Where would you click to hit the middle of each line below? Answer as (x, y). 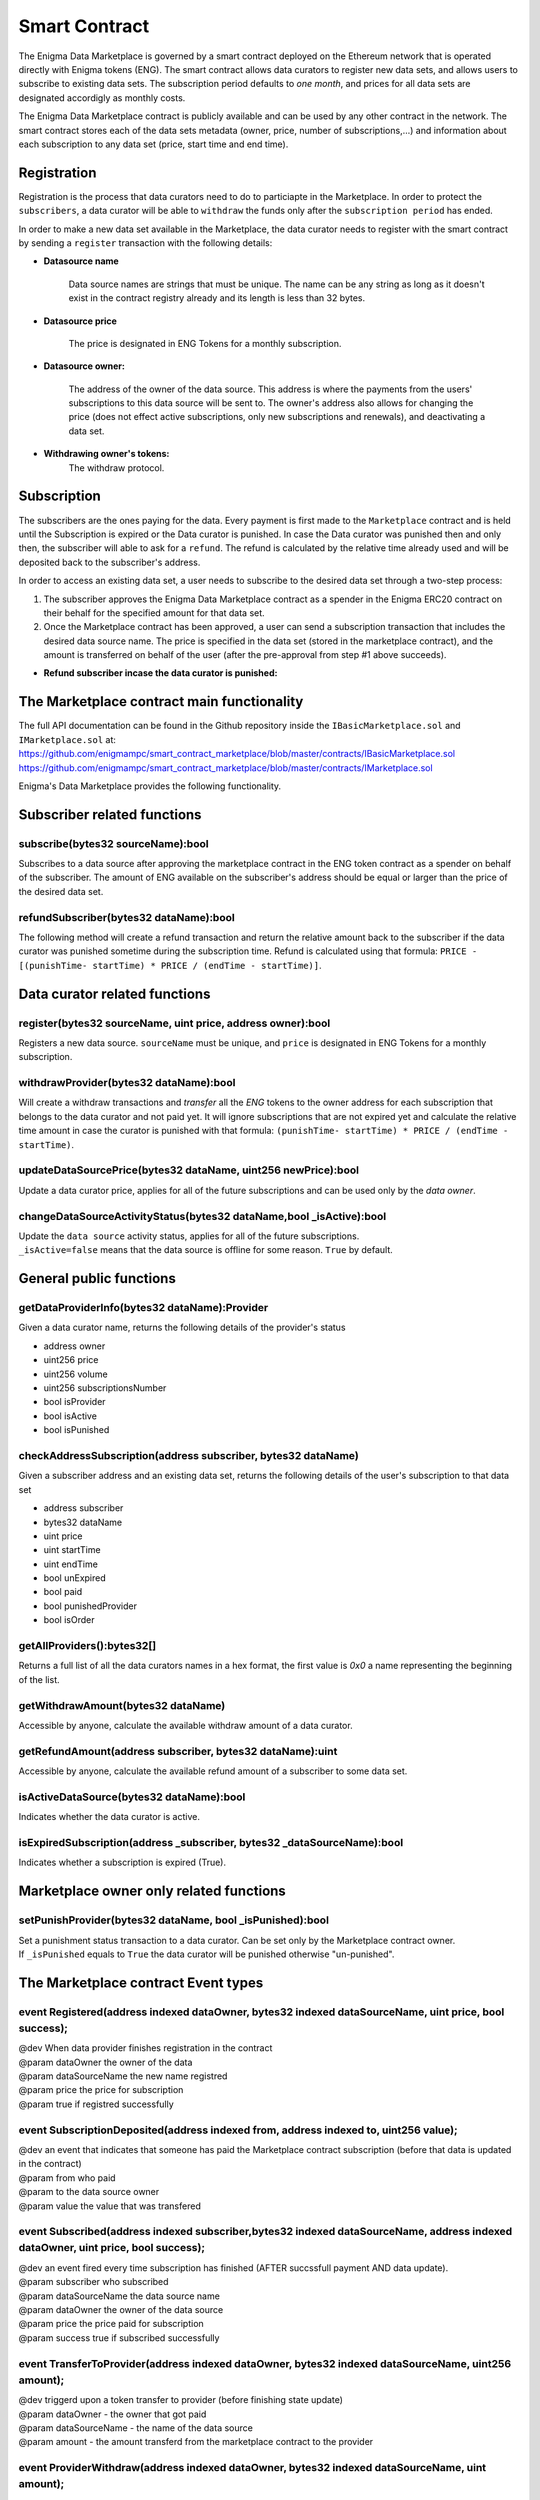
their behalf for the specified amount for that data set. (154, 612)
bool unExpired (75, 1578)
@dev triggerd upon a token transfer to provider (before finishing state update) (181, 2400)
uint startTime (72, 1550)
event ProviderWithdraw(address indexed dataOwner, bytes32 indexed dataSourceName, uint (252, 2468)
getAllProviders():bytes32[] (87, 1646)
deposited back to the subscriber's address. (109, 562)
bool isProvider (74, 1402)
